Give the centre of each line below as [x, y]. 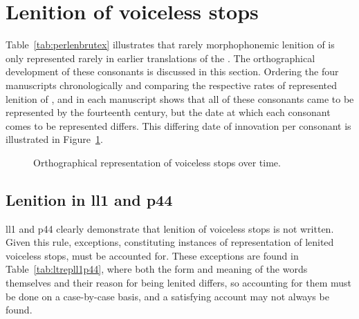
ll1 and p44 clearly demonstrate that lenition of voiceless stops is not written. [170, 228]
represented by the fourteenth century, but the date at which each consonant [168, 112]
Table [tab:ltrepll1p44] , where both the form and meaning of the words [157, 269]
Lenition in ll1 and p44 [89, 199]
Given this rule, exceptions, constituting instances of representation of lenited [170, 242]
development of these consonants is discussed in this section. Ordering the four [172, 71]
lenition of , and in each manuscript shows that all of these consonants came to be [180, 98]
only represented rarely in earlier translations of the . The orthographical [160, 58]
